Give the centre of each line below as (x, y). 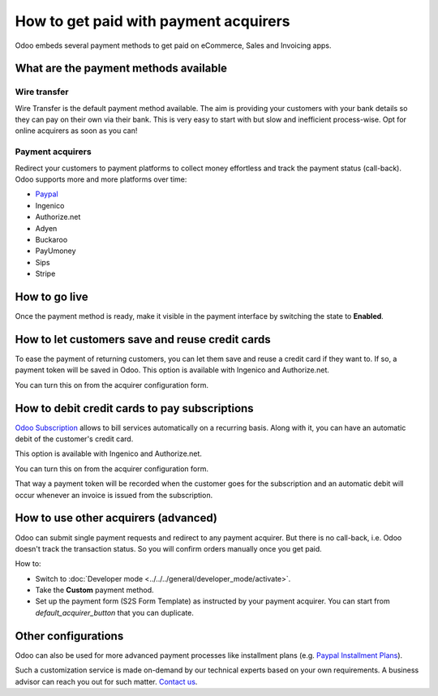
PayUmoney (56, 251)
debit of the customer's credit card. (74, 439)
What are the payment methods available (121, 69)
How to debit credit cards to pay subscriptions (135, 408)
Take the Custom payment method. (94, 590)
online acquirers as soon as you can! (76, 131)
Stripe (45, 274)
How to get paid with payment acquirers (152, 21)
